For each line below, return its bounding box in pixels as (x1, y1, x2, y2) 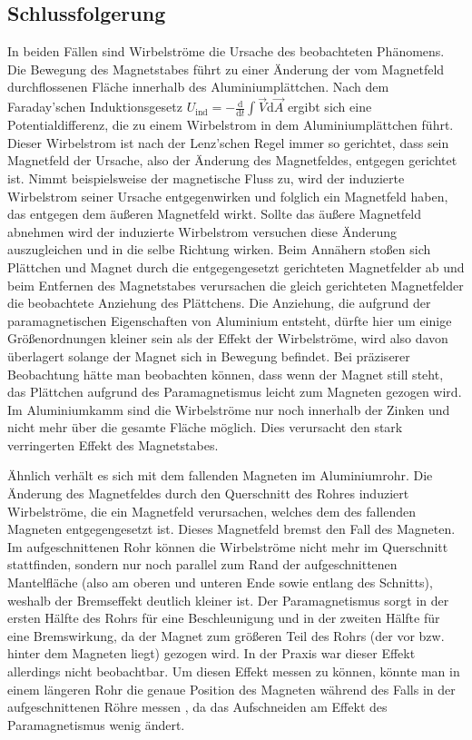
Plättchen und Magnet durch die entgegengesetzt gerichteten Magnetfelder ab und (7, 257, 465, 276)
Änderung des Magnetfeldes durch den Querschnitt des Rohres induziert (7, 484, 409, 503)
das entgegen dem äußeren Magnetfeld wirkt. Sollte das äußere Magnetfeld (7, 204, 422, 223)
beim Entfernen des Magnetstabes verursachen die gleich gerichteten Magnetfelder (7, 275, 464, 294)
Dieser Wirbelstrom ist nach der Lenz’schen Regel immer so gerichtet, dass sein (7, 133, 449, 152)
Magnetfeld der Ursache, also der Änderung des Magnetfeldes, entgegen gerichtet (7, 151, 457, 170)
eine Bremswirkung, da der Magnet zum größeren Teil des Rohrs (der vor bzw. (7, 626, 445, 645)
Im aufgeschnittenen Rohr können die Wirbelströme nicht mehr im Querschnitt (7, 537, 448, 556)
